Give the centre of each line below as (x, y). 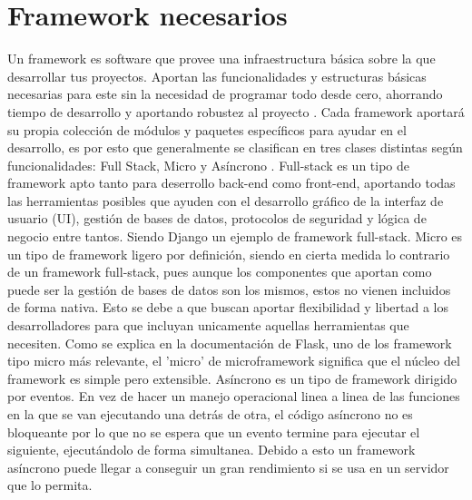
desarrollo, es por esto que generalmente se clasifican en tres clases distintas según (235, 147)
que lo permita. (50, 485)
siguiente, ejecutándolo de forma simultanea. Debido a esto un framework (211, 450)
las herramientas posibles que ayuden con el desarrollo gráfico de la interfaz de (226, 200)
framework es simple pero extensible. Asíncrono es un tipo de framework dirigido (232, 378)
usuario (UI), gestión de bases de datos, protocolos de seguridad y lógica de (217, 218)
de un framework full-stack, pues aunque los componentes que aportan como (220, 272)
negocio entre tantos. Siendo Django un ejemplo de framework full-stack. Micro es (235, 236)
